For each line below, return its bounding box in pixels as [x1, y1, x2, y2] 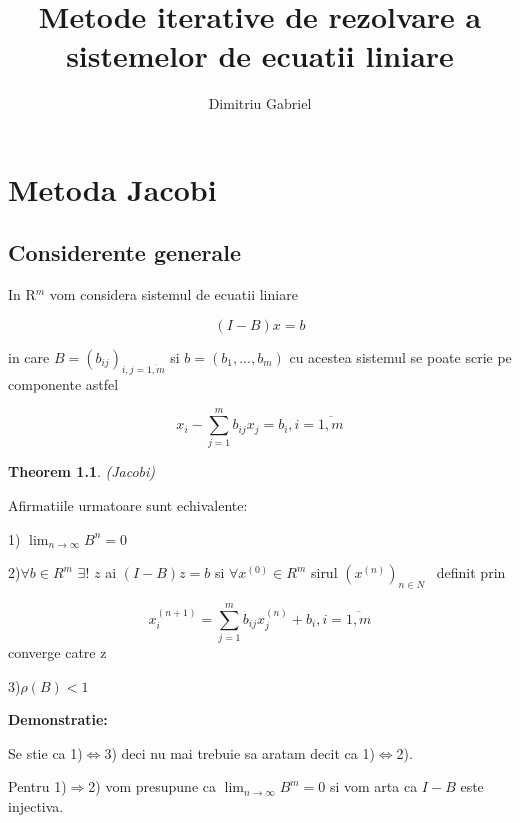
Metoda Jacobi [8, 168, 217, 209]
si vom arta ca [329, 776, 418, 797]
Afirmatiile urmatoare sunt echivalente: [8, 495, 248, 515]
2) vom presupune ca [88, 776, 216, 797]
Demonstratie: [8, 709, 108, 730]
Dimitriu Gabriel [208, 93, 312, 114]
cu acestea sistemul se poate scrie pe [289, 346, 512, 367]
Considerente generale [8, 237, 242, 268]
